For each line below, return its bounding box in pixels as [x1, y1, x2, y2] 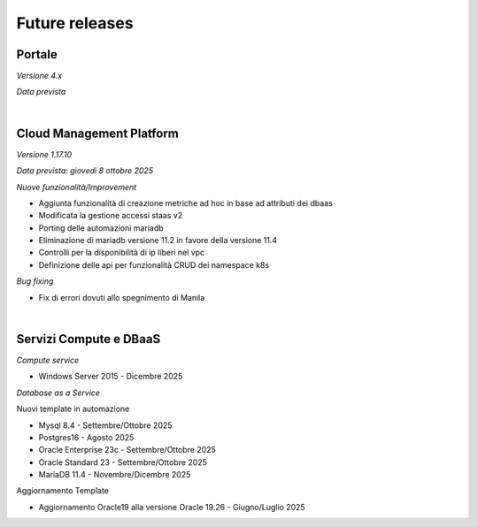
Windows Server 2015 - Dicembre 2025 [38, 371, 183, 382]
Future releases [16, 13, 134, 33]
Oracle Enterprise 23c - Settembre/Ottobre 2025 [38, 445, 216, 455]
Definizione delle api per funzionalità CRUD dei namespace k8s [38, 259, 270, 270]
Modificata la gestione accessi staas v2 [38, 210, 183, 221]
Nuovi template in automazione [16, 403, 130, 415]
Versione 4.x [16, 71, 62, 81]
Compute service [16, 355, 80, 365]
